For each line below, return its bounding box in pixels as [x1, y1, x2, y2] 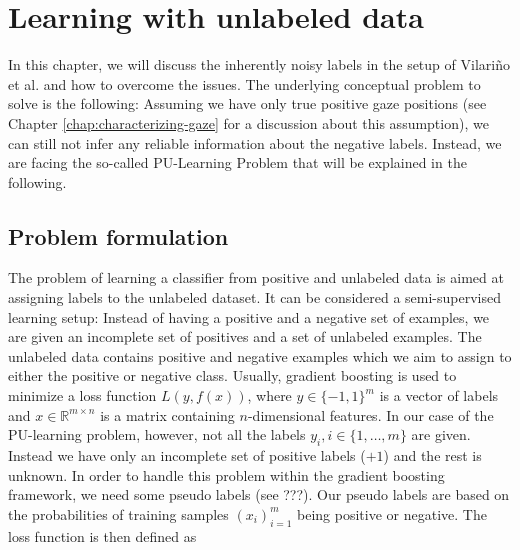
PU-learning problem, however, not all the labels [8, 424, 306, 445]
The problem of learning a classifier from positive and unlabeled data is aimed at [8, 267, 504, 288]
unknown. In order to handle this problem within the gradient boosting [8, 464, 445, 485]
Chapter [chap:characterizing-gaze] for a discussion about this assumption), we [8, 112, 489, 133]
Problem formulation [8, 220, 229, 251]
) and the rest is [383, 445, 482, 466]
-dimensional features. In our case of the [247, 404, 494, 425]
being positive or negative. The [297, 503, 487, 524]
